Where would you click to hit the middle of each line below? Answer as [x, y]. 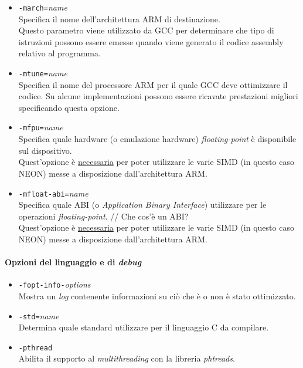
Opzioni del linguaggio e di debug [73, 262]
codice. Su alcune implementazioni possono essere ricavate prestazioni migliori [158, 96]
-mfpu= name [41, 127]
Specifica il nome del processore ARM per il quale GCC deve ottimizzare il [153, 84]
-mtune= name [43, 73]
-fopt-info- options [55, 284]
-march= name [43, 7]
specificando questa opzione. [69, 107]
